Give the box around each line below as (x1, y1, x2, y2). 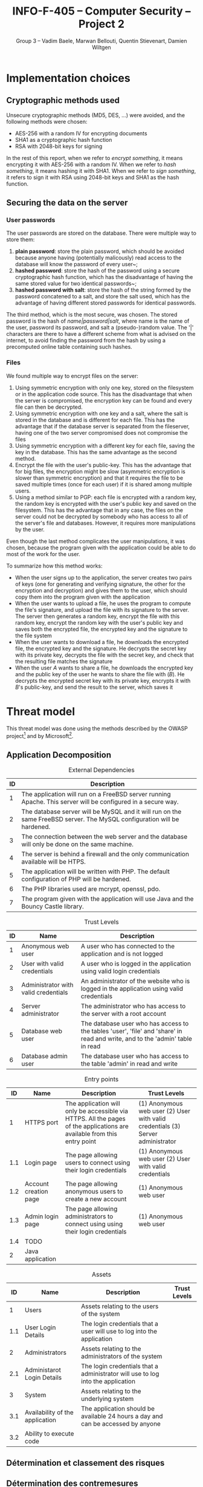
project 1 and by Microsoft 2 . (6, 731, 74, 739)
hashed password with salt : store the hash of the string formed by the (14, 286, 192, 294)
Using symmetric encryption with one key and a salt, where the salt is (14, 409, 188, 417)
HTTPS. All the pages (65, 1115, 126, 1123)
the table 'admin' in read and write (80, 1059, 178, 1068)
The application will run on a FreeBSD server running (21, 790, 171, 799)
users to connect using (65, 1158, 130, 1167)
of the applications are (65, 1122, 129, 1130)
